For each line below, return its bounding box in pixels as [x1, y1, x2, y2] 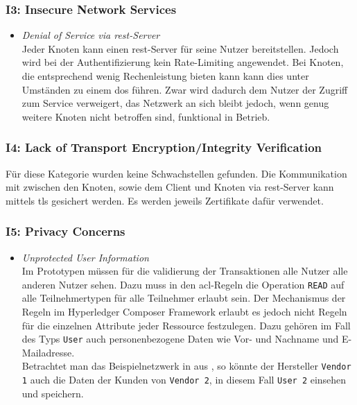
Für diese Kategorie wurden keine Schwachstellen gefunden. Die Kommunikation [6, 166, 347, 180]
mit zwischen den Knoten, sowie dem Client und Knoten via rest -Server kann [6, 180, 334, 194]
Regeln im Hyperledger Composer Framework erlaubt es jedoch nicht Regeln [21, 304, 347, 319]
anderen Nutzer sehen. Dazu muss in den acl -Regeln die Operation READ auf [21, 277, 345, 291]
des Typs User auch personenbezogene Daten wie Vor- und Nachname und [21, 331, 339, 346]
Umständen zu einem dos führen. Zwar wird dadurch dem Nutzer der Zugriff [21, 82, 348, 96]
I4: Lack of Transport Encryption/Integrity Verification [6, 139, 322, 156]
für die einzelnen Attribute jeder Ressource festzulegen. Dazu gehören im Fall [21, 318, 351, 332]
